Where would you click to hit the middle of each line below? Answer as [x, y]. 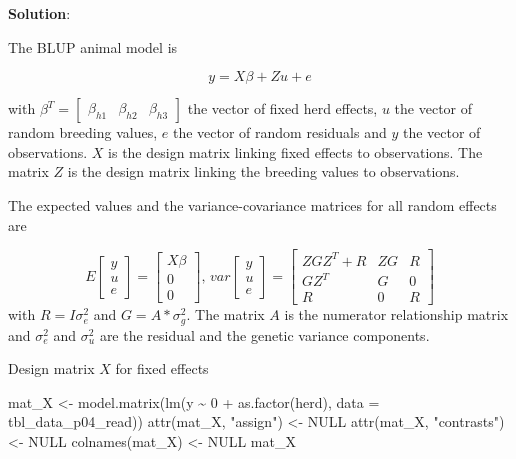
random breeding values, [83, 132]
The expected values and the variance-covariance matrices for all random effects [252, 204]
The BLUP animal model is [93, 46]
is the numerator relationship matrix [396, 314]
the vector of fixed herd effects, [282, 108]
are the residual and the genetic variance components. [264, 334]
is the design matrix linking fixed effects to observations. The [295, 151]
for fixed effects [162, 368]
